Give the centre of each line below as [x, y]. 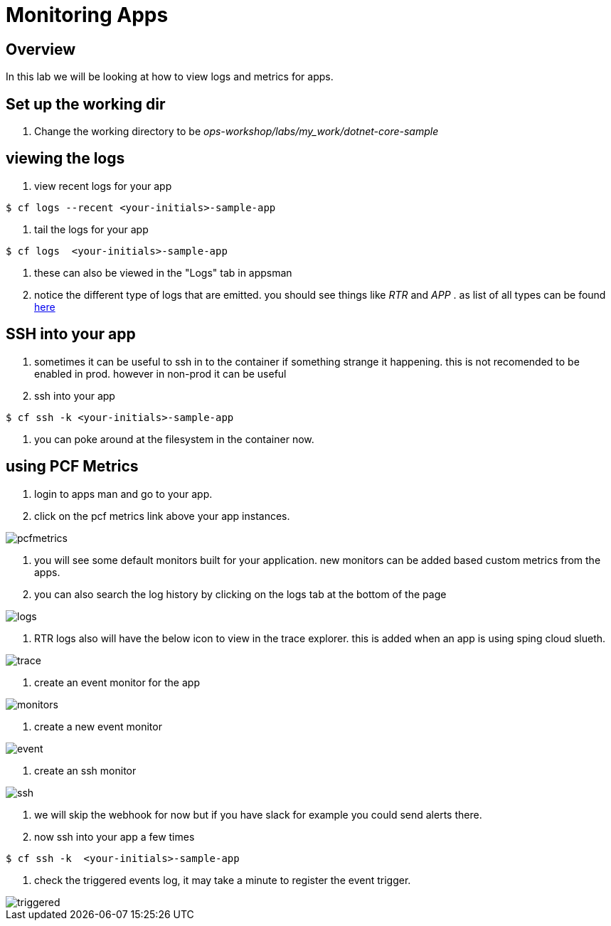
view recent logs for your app [103, 186]
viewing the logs [65, 159]
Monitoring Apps [87, 15]
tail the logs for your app [91, 229]
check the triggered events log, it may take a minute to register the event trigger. [223, 880]
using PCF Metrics [72, 467]
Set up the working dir [86, 104]
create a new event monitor [98, 726]
